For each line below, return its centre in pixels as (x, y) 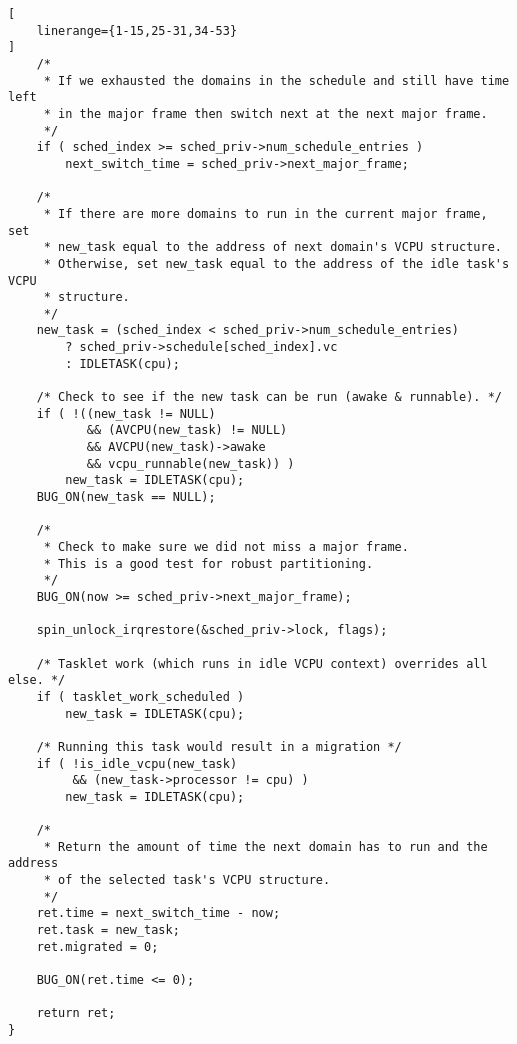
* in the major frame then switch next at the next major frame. (265, 113)
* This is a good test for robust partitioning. (208, 563)
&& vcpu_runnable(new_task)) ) (190, 463)
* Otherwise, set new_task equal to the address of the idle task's (276, 263)
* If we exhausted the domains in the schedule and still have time (276, 80)
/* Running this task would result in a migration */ (219, 746)
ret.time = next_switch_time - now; (158, 913)
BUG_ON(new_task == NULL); (126, 497)
